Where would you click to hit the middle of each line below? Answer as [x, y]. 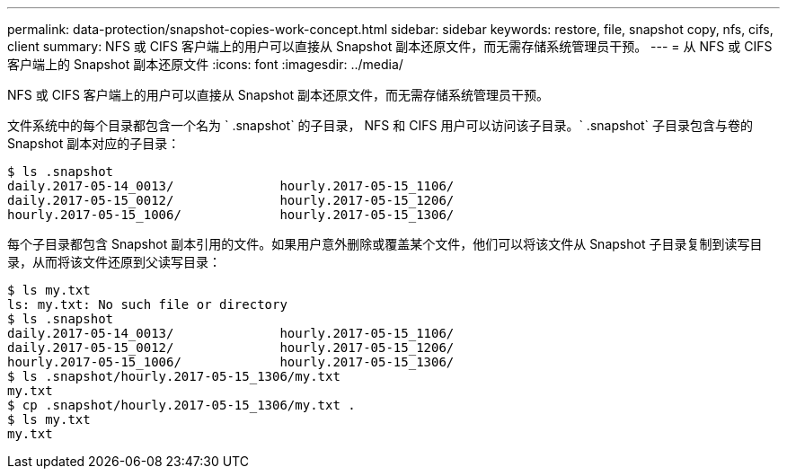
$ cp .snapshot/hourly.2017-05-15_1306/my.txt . [181, 405]
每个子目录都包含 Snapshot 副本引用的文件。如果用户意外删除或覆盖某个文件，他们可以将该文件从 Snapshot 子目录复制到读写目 [385, 244]
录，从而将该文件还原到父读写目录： [114, 262]
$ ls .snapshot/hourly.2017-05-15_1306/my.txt [174, 376]
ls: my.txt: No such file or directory [147, 304]
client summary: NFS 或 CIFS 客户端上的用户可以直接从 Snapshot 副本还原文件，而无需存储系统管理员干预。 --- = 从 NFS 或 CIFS [390, 46]
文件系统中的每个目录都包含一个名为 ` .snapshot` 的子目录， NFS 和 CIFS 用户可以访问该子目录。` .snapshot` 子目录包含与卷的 [380, 125]
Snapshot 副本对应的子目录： [94, 143]
